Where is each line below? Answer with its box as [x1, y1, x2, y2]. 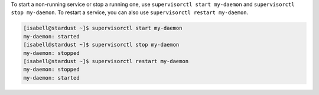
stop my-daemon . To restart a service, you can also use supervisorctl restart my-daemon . [11, 9, 249, 16]
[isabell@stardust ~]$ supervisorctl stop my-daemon [23, 41, 180, 48]
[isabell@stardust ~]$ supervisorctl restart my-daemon [23, 58, 189, 64]
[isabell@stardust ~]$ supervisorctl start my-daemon [23, 25, 183, 32]
